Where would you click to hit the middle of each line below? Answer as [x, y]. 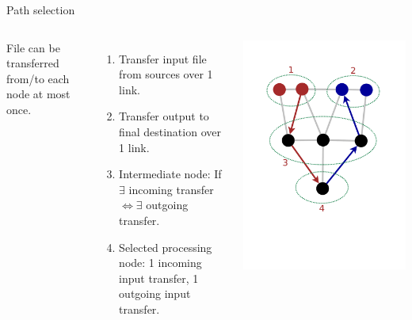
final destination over [170, 131]
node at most [38, 94]
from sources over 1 [166, 74]
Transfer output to [164, 116]
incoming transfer [171, 189]
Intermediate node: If [170, 174]
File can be [33, 47]
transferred [33, 63]
